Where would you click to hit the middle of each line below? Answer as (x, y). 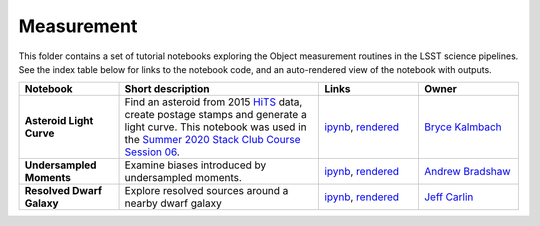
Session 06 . (152, 152)
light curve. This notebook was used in (215, 127)
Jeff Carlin (448, 197)
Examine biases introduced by (195, 165)
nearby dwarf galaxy (173, 203)
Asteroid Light (59, 121)
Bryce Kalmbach (462, 127)
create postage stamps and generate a (215, 115)
